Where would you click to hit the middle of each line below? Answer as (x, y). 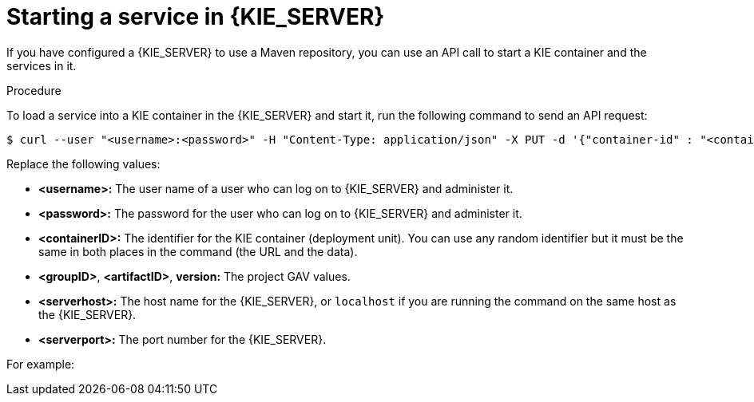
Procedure (34, 90)
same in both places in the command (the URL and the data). (198, 251)
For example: (41, 364)
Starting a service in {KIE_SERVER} (196, 17)
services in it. (42, 65)
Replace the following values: (83, 164)
